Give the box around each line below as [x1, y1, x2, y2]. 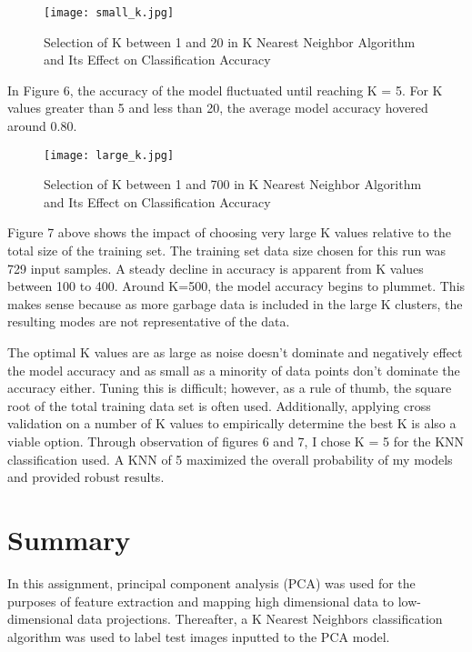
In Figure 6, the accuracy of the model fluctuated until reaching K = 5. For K [7, 80, 443, 99]
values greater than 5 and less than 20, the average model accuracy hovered [7, 98, 428, 117]
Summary [7, 520, 131, 557]
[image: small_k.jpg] [44, 6, 175, 19]
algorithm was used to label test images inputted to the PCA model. [7, 627, 390, 646]
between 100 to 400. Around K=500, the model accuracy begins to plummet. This [7, 276, 466, 296]
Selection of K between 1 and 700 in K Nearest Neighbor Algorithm [44, 175, 422, 194]
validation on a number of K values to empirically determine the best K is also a [7, 414, 457, 433]
